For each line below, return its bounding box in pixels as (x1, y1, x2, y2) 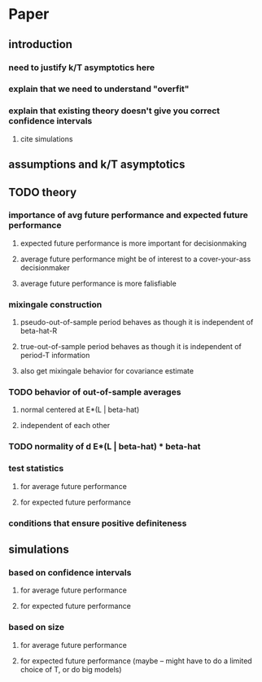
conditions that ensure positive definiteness (8, 518, 187, 529)
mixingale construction (8, 299, 103, 310)
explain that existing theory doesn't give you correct (8, 105, 221, 116)
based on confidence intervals (8, 566, 132, 578)
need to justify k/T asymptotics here (8, 62, 155, 73)
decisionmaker (20, 262, 71, 273)
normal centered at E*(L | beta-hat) (20, 404, 140, 415)
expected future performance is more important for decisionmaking (20, 238, 247, 248)
